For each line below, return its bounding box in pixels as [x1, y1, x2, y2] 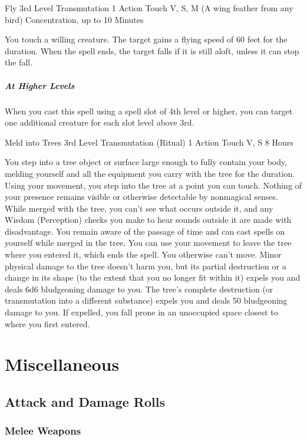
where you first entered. [5, 317, 90, 330]
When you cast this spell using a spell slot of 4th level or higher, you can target [5, 104, 293, 117]
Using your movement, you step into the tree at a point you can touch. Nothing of [5, 179, 302, 191]
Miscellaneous [5, 352, 120, 376]
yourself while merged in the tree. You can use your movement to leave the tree [5, 236, 292, 249]
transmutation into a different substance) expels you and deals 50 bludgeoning [5, 294, 288, 307]
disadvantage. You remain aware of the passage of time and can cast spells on [5, 225, 285, 237]
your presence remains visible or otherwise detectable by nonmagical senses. [5, 190, 278, 203]
